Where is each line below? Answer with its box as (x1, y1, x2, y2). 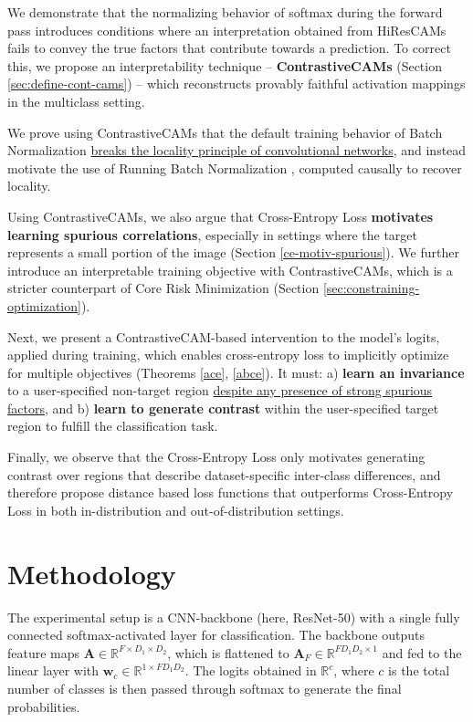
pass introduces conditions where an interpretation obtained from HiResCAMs (7, 20, 447, 39)
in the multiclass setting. (7, 91, 145, 110)
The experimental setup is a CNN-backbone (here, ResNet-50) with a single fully (7, 607, 460, 626)
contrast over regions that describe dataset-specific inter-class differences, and (7, 465, 441, 484)
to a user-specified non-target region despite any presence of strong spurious (7, 381, 433, 400)
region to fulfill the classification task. (7, 416, 218, 435)
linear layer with (7, 661, 100, 680)
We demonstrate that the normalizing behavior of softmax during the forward (7, 3, 443, 21)
